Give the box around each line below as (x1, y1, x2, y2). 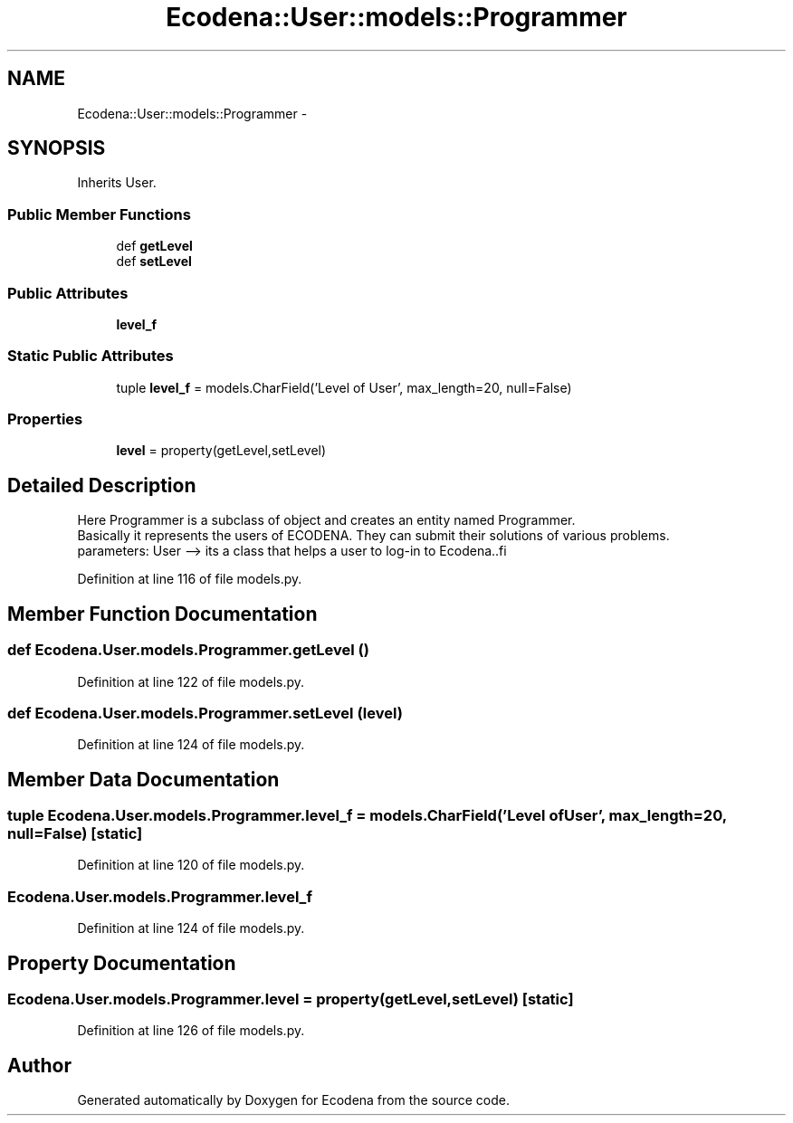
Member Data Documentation (7, 767, 280, 791)
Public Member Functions (7, 205, 191, 224)
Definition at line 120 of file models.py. (77, 857, 305, 873)
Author (7, 1053, 72, 1077)
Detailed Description (7, 473, 196, 497)
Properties (7, 410, 83, 429)
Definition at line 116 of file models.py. (77, 571, 302, 587)
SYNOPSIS (7, 137, 106, 160)
